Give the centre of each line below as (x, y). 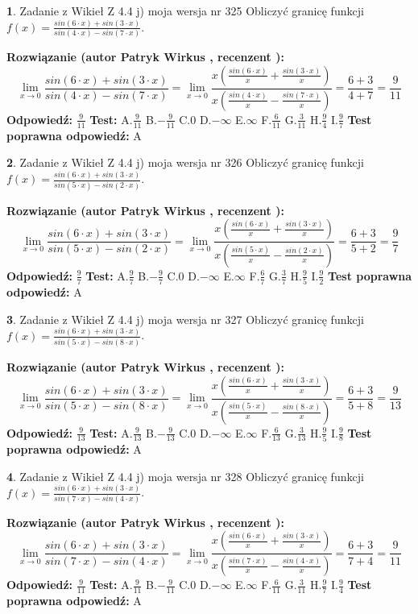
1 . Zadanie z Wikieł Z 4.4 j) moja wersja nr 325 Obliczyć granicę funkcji (185, 10)
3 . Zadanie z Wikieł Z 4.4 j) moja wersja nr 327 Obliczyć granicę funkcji (185, 319)
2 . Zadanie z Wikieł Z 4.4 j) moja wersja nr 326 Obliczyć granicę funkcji (185, 162)
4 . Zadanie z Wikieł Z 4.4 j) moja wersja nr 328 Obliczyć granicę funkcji (185, 476)
